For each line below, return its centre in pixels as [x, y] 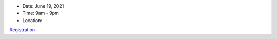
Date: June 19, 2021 [43, 6]
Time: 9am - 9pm [41, 13]
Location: [32, 20]
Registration [22, 30]
